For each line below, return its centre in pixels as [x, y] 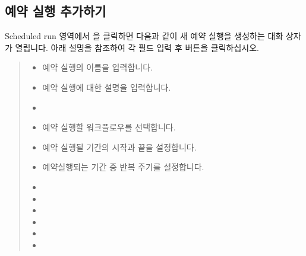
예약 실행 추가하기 [56, 11]
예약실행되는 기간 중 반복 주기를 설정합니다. [123, 167]
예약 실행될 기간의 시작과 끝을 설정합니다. [119, 147]
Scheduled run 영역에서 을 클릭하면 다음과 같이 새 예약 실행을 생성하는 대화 [144, 36]
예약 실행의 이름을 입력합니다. [97, 67]
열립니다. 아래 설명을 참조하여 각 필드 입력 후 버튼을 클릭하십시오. [137, 47]
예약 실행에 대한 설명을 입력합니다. [107, 87]
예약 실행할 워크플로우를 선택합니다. [109, 127]
